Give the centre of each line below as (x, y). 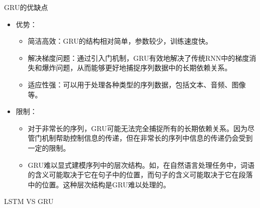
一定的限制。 (49, 147)
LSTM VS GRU (29, 201)
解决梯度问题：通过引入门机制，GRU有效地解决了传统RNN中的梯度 (139, 58)
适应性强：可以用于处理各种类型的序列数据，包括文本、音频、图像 (137, 84)
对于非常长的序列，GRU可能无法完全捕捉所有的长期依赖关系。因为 (138, 128)
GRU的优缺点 (26, 7)
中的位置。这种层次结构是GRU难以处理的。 (99, 184)
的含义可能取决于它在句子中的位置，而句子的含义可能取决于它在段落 (140, 175)
